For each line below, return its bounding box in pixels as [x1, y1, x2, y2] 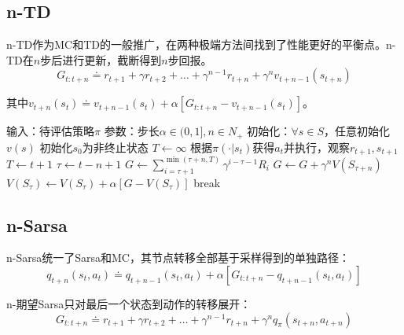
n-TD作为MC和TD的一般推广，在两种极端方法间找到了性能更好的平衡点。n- [6, 36, 396, 53]
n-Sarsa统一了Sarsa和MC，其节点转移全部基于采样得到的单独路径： [6, 249, 350, 266]
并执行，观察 [283, 138, 350, 155]
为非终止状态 [82, 138, 149, 155]
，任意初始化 [323, 123, 390, 139]
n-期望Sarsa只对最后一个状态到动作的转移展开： [6, 295, 252, 311]
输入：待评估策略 [6, 123, 94, 139]
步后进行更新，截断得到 [40, 51, 162, 68]
